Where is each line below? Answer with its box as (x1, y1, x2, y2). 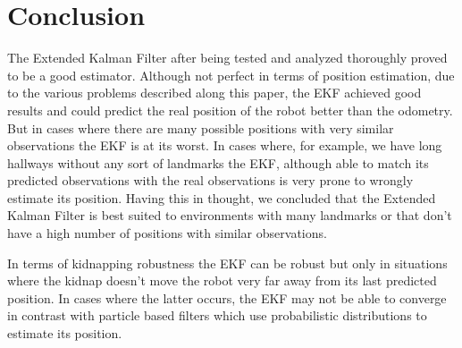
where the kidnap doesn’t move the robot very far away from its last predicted (7, 271, 437, 290)
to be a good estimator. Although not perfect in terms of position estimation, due (7, 65, 455, 84)
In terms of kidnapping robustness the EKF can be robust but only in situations (7, 253, 448, 272)
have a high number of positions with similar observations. (7, 224, 327, 242)
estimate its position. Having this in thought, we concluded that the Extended (7, 188, 436, 207)
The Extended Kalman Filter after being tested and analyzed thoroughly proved (7, 48, 448, 67)
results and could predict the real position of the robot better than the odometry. (7, 100, 453, 119)
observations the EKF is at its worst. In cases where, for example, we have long (7, 136, 442, 155)
